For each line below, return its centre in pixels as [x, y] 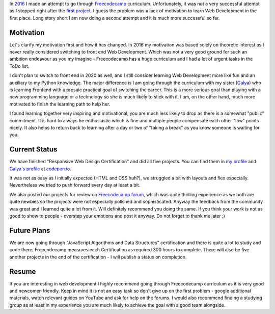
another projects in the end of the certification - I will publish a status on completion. [98, 257]
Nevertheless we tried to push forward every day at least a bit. [75, 185]
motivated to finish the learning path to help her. [60, 104]
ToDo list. [19, 66]
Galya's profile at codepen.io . [40, 169]
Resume [23, 271]
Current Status [33, 150]
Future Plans [30, 230]
